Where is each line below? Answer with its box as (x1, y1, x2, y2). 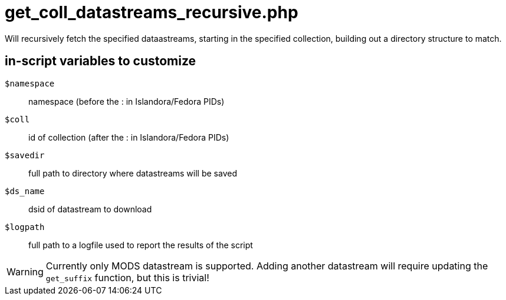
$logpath (5, 222, 45, 232)
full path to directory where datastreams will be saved (28, 168, 237, 178)
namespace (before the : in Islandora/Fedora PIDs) (28, 96, 225, 106)
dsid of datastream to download (28, 204, 152, 214)
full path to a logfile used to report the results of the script (28, 239, 253, 250)
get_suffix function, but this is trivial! (45, 271, 209, 284)
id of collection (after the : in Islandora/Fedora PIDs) (28, 132, 229, 142)
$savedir (5, 150, 45, 160)
